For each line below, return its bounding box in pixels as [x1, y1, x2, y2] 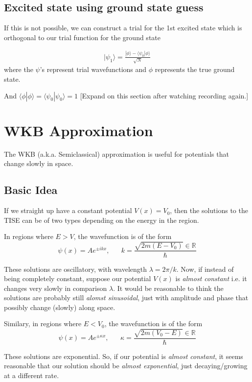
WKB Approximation [4, 120, 153, 140]
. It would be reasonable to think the [113, 283, 224, 293]
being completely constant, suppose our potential [4, 273, 151, 284]
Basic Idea [4, 182, 58, 197]
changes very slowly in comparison [4, 283, 107, 293]
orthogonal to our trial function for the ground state [4, 32, 160, 42]
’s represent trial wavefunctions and [40, 64, 147, 74]
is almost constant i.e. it [175, 273, 247, 284]
